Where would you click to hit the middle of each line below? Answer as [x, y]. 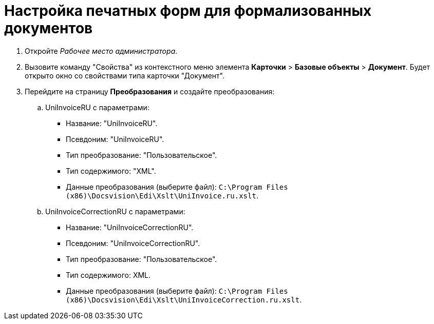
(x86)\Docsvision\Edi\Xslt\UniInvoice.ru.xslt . [162, 195]
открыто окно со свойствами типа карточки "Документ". [125, 75]
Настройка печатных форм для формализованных [188, 11]
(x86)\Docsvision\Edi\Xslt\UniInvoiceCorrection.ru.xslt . [184, 299]
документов [49, 28]
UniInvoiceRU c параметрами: [97, 107]
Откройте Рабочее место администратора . [101, 51]
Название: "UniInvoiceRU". [112, 123]
